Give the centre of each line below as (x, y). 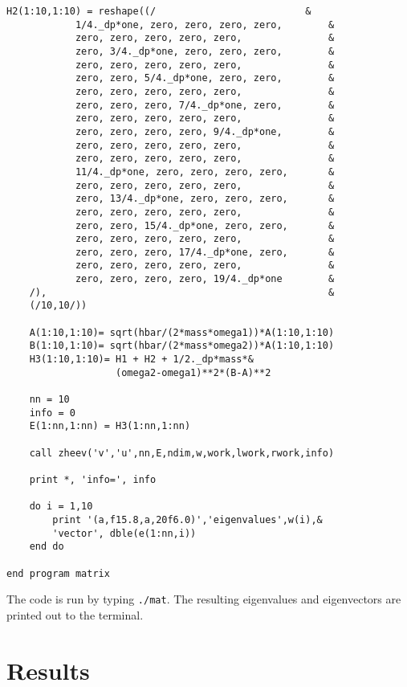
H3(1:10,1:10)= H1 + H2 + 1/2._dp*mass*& (141, 360)
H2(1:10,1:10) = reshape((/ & (159, 11)
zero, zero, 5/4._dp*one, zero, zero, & (205, 78)
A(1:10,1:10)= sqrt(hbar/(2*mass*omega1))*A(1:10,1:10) (182, 332)
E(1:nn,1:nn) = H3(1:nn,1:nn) (110, 426)
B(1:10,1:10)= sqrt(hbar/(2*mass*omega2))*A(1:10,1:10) (182, 346)
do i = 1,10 (61, 507)
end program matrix (58, 573)
